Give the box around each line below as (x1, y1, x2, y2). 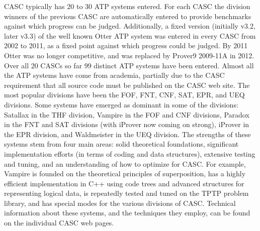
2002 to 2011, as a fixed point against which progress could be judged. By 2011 (4, 40, 248, 51)
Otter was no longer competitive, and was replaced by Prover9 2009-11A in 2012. (4, 50, 254, 60)
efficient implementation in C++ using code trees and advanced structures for (4, 178, 244, 188)
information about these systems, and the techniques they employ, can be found (4, 207, 250, 218)
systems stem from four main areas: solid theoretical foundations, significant (4, 139, 239, 149)
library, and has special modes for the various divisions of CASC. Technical (4, 197, 236, 208)
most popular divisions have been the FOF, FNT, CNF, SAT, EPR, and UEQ (4, 89, 245, 100)
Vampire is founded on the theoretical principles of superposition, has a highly (4, 168, 246, 179)
